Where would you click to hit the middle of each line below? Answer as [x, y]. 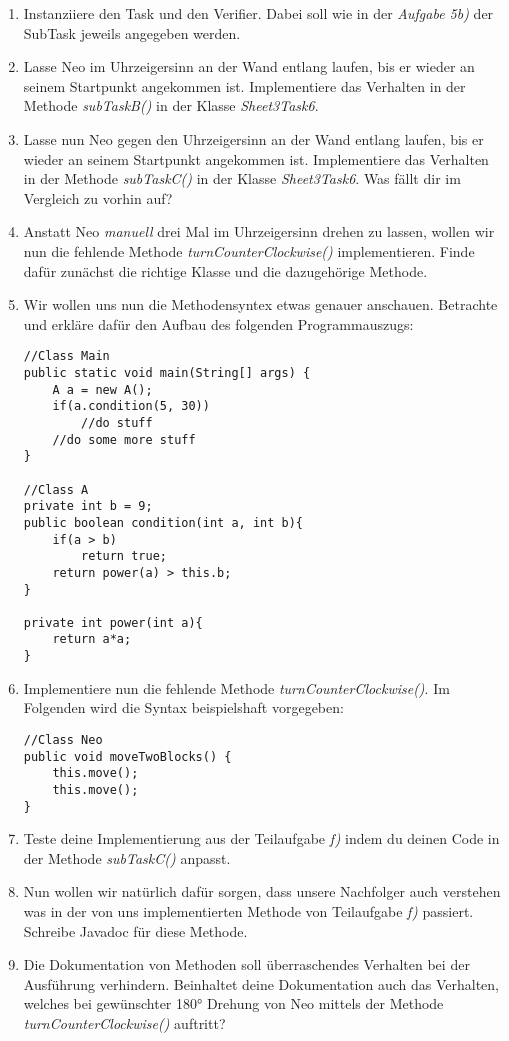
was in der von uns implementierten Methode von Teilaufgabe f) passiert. [248, 911]
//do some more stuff [124, 439]
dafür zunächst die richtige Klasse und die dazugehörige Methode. [225, 270]
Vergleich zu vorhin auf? [98, 197]
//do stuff [117, 422]
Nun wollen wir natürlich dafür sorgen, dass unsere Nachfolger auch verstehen [262, 891]
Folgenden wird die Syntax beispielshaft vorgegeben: [183, 707]
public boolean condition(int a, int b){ [163, 522]
